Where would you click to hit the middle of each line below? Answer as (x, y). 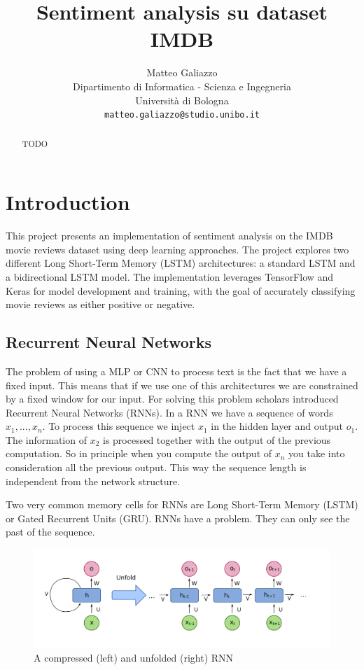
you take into (317, 453)
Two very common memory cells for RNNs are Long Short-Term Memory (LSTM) (182, 504)
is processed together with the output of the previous (217, 439)
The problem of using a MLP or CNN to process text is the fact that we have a (176, 371)
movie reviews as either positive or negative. (100, 304)
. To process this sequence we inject (119, 426)
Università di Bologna (182, 100)
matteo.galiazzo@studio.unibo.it (182, 115)
